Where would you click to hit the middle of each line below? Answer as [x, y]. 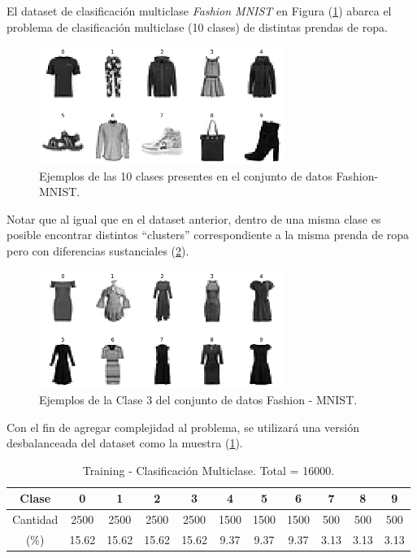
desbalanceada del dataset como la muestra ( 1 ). [125, 443]
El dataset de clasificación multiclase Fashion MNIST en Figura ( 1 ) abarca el [199, 11]
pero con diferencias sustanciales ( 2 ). [98, 250]
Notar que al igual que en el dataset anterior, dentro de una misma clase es [194, 218]
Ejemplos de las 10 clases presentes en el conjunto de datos [186, 175]
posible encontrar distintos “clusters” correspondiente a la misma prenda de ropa [208, 235]
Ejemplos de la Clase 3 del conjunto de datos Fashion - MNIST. [198, 399]
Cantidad [35, 519]
